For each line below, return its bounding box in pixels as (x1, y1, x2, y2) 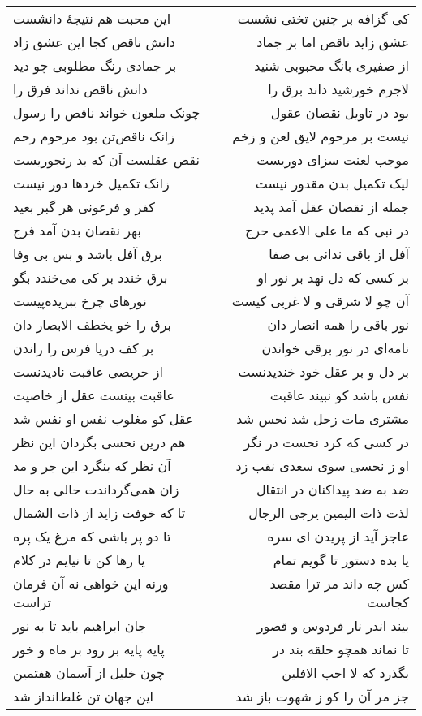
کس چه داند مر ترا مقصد (269, 574, 409, 593)
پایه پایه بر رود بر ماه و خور (13, 640, 165, 658)
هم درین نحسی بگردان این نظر (13, 433, 186, 451)
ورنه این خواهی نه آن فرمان (13, 574, 169, 593)
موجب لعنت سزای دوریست (256, 150, 409, 169)
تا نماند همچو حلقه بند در (272, 640, 409, 658)
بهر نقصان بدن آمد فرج (13, 221, 141, 239)
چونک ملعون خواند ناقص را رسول (13, 103, 200, 122)
